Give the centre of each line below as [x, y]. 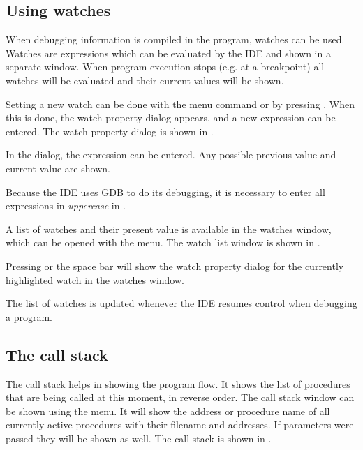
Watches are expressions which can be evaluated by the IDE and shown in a [168, 53]
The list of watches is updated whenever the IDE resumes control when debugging [181, 303]
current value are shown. [58, 168]
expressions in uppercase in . [66, 205]
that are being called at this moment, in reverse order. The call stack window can [180, 397]
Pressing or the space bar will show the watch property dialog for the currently [175, 265]
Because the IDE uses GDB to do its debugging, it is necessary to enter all [165, 192]
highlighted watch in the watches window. [95, 279]
